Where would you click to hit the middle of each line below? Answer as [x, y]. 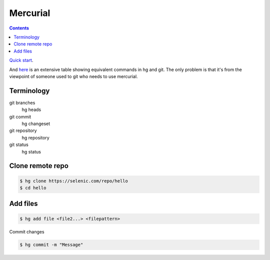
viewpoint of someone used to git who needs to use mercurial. [73, 76]
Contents [19, 28]
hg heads [31, 109]
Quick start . [21, 60]
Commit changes [27, 231]
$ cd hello [33, 188]
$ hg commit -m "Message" [51, 245]
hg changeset [36, 123]
